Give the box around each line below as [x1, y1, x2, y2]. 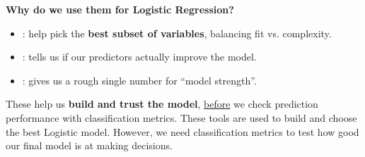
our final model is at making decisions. [6, 138, 173, 153]
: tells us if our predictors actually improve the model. [22, 49, 257, 64]
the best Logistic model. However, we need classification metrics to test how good [6, 124, 359, 139]
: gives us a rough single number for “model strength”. [22, 73, 257, 87]
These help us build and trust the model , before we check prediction [6, 96, 318, 111]
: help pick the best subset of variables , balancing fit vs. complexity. [22, 25, 332, 40]
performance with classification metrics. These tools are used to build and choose [6, 110, 357, 125]
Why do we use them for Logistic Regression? [6, 2, 234, 16]
